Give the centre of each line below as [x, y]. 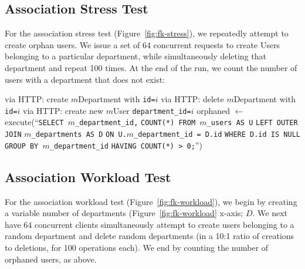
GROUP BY [22, 146]
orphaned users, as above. [51, 259]
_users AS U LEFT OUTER [252, 123]
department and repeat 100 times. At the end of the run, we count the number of [151, 67]
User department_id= [152, 110]
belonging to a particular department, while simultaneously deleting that [135, 56]
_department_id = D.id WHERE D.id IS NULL [217, 135]
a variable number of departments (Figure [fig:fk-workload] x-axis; [124, 213]
